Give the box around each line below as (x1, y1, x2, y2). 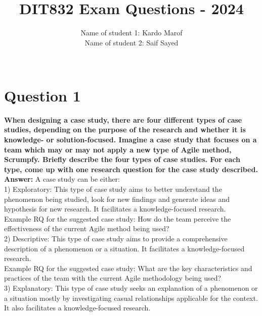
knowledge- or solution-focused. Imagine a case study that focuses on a (4, 134, 257, 145)
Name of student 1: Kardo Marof (80, 27, 183, 38)
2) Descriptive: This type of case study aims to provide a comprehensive (4, 233, 228, 243)
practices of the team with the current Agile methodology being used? (4, 273, 222, 283)
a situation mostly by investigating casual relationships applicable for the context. (4, 292, 258, 303)
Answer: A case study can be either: (4, 174, 120, 184)
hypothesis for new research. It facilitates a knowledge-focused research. (4, 203, 226, 214)
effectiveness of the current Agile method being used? (4, 223, 169, 234)
